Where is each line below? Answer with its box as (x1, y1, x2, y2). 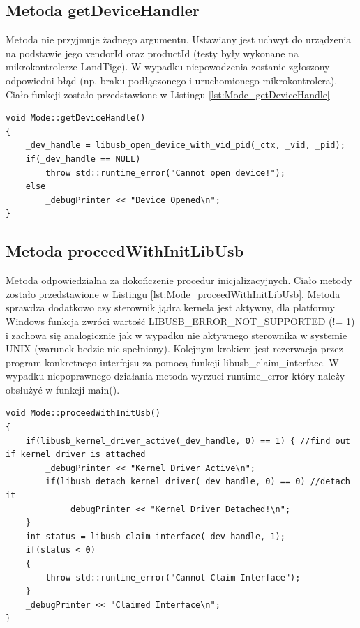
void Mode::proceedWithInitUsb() (6, 408, 160, 419)
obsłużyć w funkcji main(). (6, 382, 120, 396)
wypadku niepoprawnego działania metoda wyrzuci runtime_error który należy (6, 368, 345, 383)
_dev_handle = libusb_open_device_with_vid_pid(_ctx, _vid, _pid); (25, 140, 345, 151)
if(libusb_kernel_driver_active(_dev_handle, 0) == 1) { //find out (25, 435, 350, 446)
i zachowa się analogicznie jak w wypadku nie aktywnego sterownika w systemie (6, 327, 347, 342)
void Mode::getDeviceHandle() (6, 113, 146, 124)
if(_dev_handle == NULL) (25, 154, 141, 164)
